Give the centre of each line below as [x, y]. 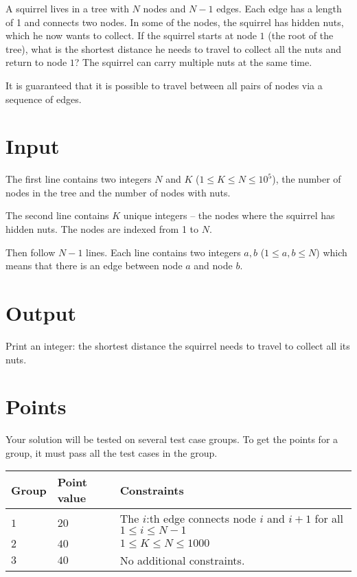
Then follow [31, 252]
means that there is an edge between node [94, 265]
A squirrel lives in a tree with [67, 8]
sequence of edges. [44, 99]
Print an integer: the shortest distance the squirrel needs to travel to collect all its [178, 345]
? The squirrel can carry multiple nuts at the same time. [193, 62]
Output [41, 313]
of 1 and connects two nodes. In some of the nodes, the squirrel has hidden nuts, [175, 22]
